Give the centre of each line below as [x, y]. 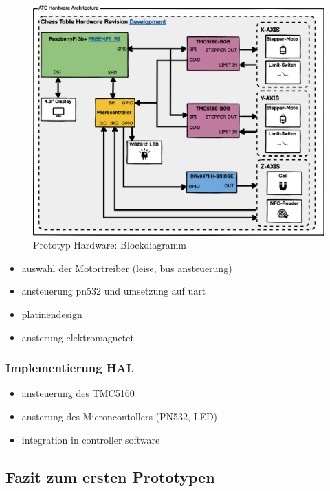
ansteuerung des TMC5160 [78, 393]
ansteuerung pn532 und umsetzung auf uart [114, 291]
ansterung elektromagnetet [78, 337]
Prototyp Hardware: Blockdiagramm [110, 245]
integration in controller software [91, 439]
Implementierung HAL [70, 368]
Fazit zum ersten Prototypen [110, 476]
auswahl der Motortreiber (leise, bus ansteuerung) [127, 267]
